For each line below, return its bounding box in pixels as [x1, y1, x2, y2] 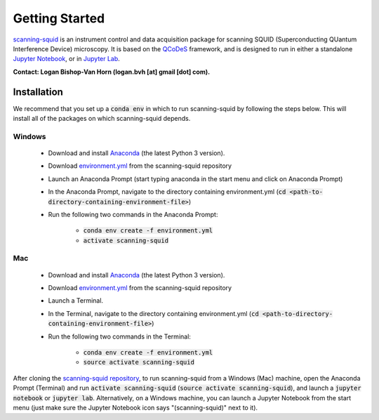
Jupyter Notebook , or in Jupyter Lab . [13, 55, 121, 63]
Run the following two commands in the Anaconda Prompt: [48, 210, 218, 218]
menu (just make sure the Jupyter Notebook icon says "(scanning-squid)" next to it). [13, 403, 258, 412]
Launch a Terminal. [48, 296, 104, 305]
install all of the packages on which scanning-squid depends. [13, 114, 191, 123]
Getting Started [13, 11, 105, 26]
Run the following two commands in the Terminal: [48, 332, 191, 341]
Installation [13, 86, 63, 98]
